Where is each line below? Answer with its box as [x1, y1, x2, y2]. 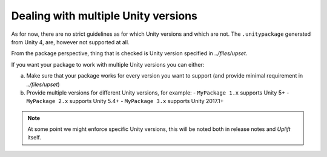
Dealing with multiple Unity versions [11, 9, 198, 22]
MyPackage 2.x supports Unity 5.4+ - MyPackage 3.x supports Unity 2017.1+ [26, 98, 224, 105]
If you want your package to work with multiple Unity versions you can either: [11, 61, 205, 68]
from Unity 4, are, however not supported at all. [11, 38, 130, 45]
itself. [27, 134, 42, 141]
